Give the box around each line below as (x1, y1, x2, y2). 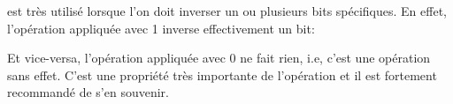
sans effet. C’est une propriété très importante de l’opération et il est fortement (7, 65, 437, 84)
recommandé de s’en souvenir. (7, 83, 169, 101)
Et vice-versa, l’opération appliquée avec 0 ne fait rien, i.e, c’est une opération (7, 48, 431, 67)
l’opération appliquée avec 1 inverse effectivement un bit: (7, 19, 315, 37)
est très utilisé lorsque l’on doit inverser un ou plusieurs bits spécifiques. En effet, (7, 2, 447, 19)
